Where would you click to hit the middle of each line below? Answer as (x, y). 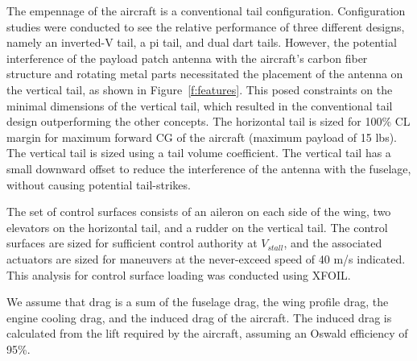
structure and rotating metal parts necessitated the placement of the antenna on (205, 74)
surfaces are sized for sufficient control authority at (132, 243)
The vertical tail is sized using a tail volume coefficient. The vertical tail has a (199, 153)
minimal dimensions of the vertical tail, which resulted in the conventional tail (200, 105)
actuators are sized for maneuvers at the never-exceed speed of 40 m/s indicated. (206, 258)
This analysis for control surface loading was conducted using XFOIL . (179, 274)
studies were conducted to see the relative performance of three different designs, (206, 26)
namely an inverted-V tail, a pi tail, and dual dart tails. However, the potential (202, 42)
